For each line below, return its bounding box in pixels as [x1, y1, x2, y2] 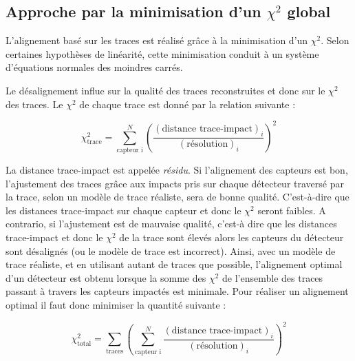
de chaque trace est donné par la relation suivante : [79, 96, 296, 111]
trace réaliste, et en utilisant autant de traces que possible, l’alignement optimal [6, 257, 343, 271]
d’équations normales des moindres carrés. [6, 60, 183, 74]
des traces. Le [6, 96, 63, 111]
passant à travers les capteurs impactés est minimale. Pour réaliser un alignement [6, 284, 349, 298]
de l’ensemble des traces [222, 270, 323, 285]
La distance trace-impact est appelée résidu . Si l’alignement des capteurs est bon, [6, 163, 348, 176]
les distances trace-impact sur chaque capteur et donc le [6, 203, 241, 217]
